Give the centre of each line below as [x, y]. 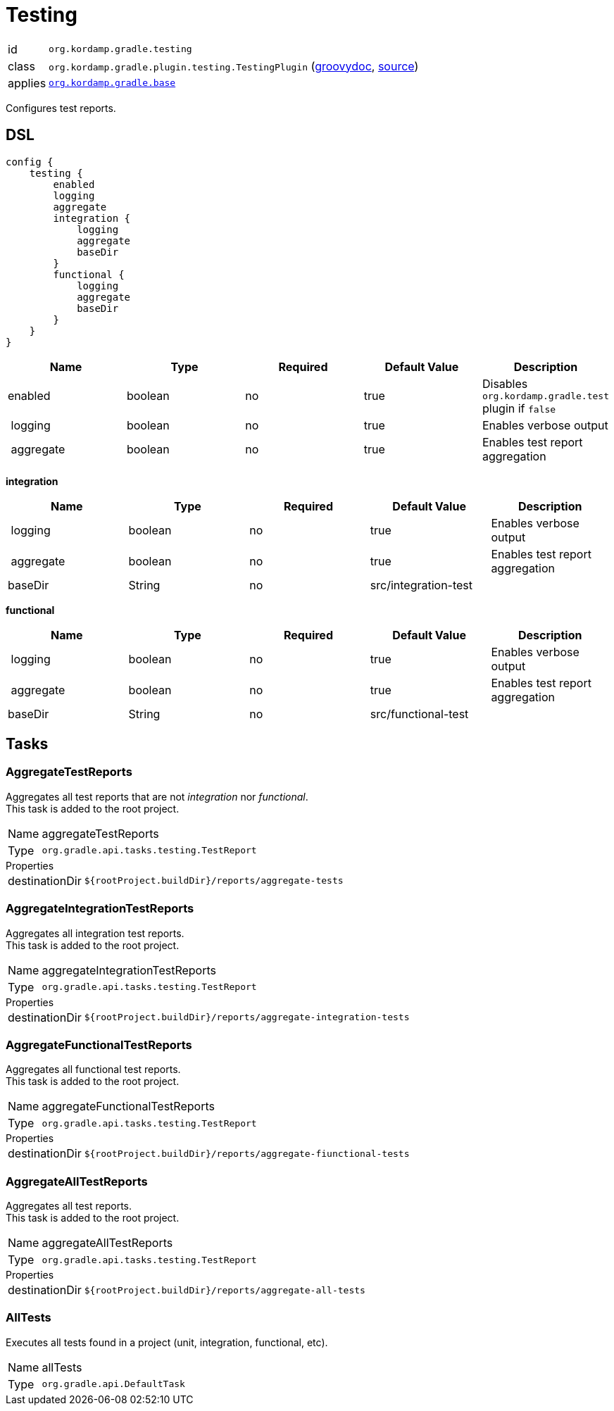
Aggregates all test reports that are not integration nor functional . [157, 796]
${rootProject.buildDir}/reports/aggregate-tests [214, 881]
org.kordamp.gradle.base [112, 83]
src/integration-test [421, 585]
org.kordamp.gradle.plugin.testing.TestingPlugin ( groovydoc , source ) [234, 66]
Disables [505, 383]
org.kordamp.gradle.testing [120, 49]
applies [27, 83]
